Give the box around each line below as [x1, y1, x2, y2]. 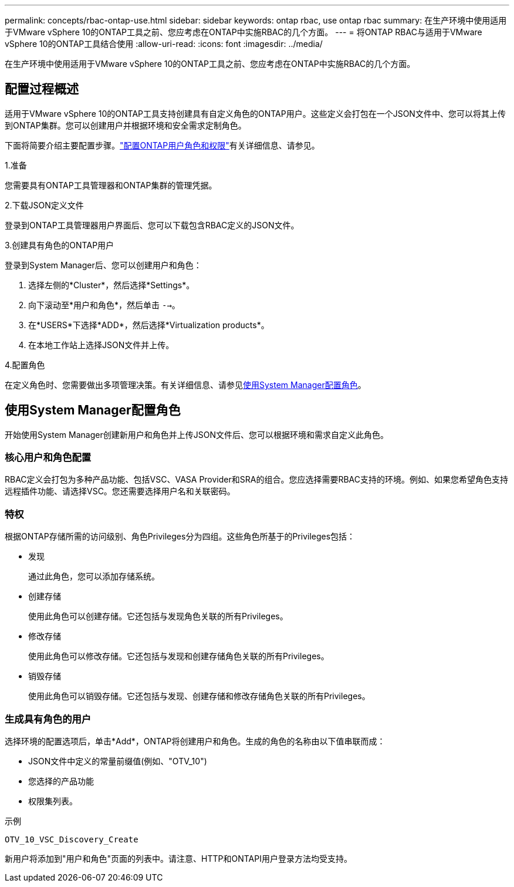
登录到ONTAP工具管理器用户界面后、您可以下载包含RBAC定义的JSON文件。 [5, 220, 299, 230]
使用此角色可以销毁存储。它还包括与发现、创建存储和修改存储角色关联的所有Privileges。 [28, 691, 370, 701]
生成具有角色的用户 [5, 713, 92, 725]
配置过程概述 [5, 82, 79, 97]
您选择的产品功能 [28, 775, 94, 786]
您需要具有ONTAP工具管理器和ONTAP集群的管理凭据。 [5, 180, 217, 190]
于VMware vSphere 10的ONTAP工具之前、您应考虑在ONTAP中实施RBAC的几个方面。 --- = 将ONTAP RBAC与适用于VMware [5, 27, 482, 37]
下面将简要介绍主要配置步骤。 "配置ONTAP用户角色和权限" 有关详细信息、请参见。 [5, 140, 320, 150]
